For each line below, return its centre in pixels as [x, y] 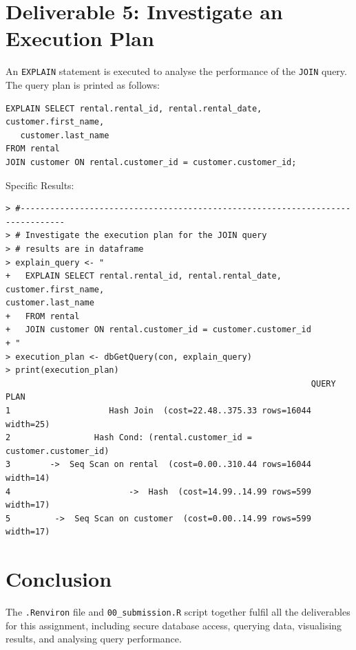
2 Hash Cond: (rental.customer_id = [129, 438]
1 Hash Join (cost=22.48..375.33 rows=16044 [158, 411]
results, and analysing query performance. [94, 639]
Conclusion [59, 579]
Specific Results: [40, 185]
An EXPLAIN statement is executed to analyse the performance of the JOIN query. [176, 71]
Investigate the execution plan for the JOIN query [146, 236]
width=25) [28, 424]
